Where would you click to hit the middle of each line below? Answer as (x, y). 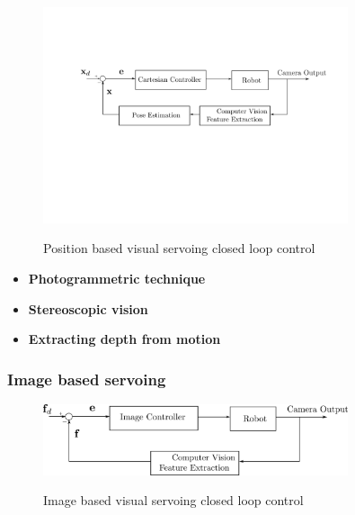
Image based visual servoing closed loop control (173, 500)
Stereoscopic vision (88, 308)
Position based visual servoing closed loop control (179, 248)
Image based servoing (87, 379)
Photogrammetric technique (117, 278)
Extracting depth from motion (124, 339)
